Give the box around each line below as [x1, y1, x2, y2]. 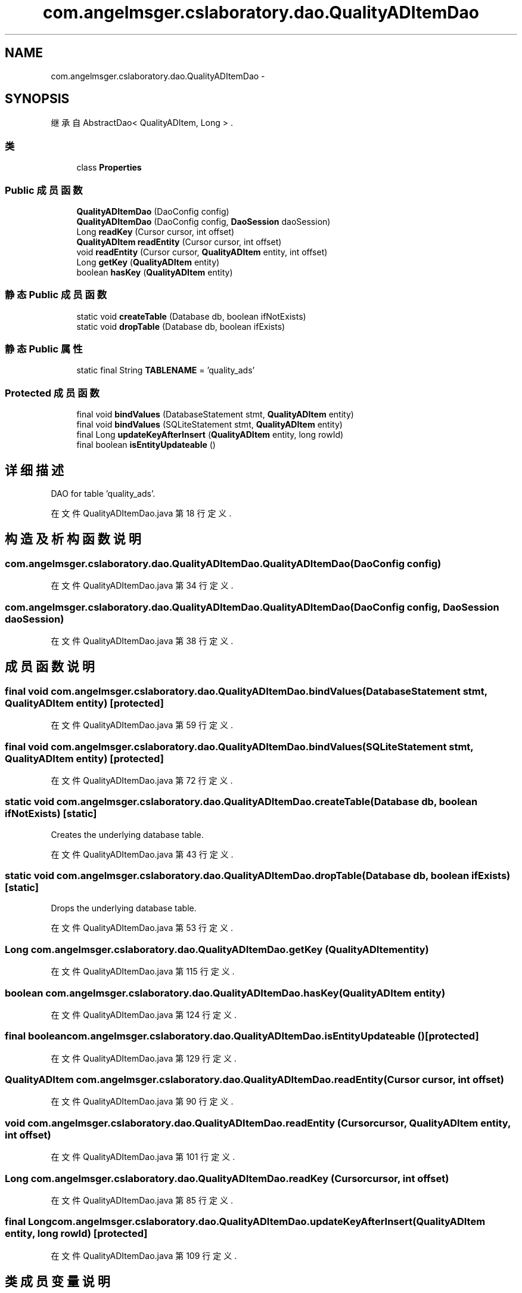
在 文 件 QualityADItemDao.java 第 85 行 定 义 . [51, 1195, 233, 1205]
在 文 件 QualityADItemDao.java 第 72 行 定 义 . [51, 775, 233, 785]
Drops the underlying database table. [51, 903, 197, 914]
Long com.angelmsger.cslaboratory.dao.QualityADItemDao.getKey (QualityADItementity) [5, 943, 429, 955]
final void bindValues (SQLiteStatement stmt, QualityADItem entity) [76, 419, 343, 430]
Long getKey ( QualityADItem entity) [76, 256, 220, 267]
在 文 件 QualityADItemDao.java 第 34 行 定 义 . [51, 580, 234, 591]
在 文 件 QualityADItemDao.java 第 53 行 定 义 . [51, 923, 233, 933]
